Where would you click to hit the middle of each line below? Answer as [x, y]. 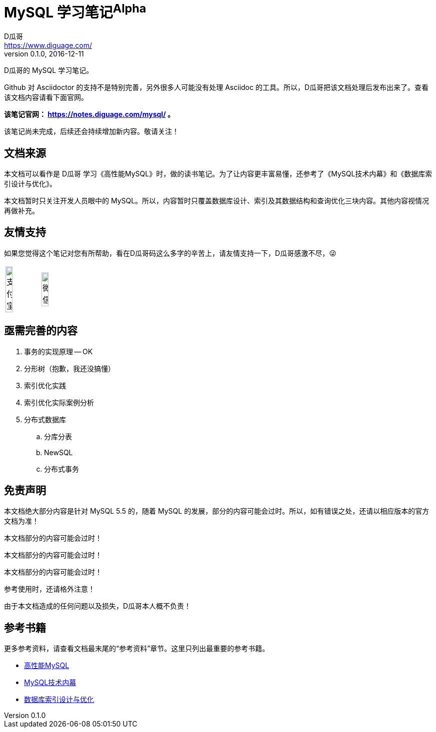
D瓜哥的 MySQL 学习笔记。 [49, 70]
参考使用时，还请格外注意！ [49, 589]
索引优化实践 [45, 385]
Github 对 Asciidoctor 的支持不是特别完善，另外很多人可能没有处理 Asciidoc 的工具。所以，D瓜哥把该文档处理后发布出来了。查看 [216, 87]
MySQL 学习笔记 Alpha [75, 11]
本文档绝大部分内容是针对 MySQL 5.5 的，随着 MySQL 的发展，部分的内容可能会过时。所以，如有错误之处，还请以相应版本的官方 [217, 511]
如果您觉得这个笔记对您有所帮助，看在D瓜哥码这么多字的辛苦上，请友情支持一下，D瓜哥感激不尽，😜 [170, 253]
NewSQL [58, 452]
